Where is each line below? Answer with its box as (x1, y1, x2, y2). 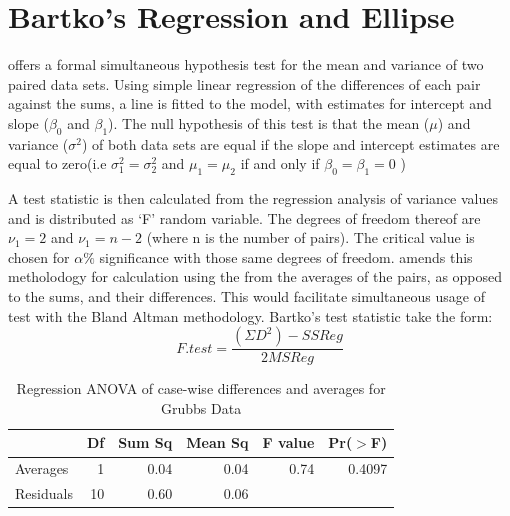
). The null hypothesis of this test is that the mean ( (108, 112, 430, 133)
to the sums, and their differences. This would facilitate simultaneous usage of (8, 286, 485, 307)
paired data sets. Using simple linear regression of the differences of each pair (8, 73, 481, 94)
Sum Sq (118, 432, 173, 453)
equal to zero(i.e (8, 153, 107, 174)
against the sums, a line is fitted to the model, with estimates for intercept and (8, 93, 492, 114)
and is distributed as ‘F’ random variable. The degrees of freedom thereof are (8, 207, 481, 228)
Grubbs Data (161, 397, 242, 418)
